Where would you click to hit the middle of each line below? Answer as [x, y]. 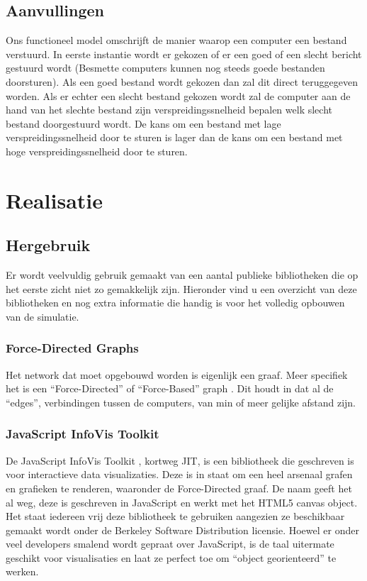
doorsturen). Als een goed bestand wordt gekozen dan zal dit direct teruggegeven [182, 81]
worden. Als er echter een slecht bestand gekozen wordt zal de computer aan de [178, 95]
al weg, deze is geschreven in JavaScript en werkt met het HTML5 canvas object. [182, 502]
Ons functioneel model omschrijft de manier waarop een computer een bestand [176, 40]
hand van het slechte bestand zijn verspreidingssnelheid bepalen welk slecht [169, 110]
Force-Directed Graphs [72, 348]
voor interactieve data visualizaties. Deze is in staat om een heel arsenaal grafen [179, 474]
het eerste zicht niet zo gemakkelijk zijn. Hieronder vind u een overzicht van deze [181, 288]
